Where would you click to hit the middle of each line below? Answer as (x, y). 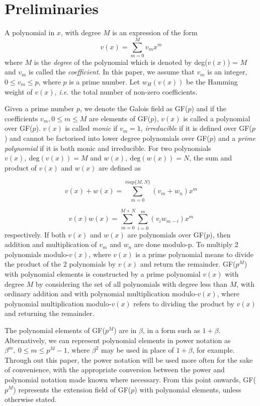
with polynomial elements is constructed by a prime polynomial (103, 274)
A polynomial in (30, 32)
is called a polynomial (217, 118)
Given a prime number (39, 108)
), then (220, 234)
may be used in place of (138, 350)
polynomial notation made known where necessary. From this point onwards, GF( (130, 379)
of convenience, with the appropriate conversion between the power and (115, 370)
